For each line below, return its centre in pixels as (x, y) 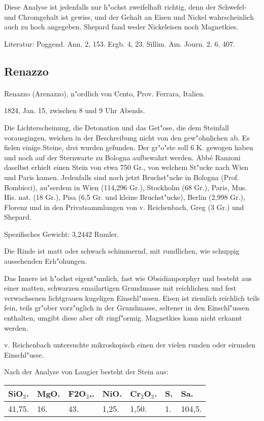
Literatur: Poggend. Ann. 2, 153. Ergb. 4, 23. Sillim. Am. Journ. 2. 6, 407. (120, 43)
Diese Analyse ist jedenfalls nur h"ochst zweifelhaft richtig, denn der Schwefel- (125, 7)
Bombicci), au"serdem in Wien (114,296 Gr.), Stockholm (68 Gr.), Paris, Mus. (126, 187)
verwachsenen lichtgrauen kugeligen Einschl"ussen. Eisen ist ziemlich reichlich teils (132, 297)
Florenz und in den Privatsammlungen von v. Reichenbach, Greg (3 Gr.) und (124, 207)
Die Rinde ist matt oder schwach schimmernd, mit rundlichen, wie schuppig (122, 251)
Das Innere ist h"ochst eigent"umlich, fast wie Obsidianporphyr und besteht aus (128, 278)
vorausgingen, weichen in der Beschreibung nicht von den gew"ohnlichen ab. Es (127, 137)
